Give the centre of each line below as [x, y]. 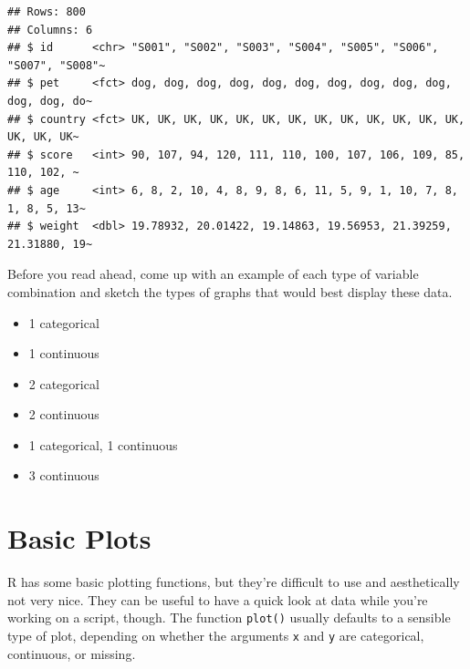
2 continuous [64, 414]
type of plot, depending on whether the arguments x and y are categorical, [216, 636]
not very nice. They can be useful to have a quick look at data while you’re [218, 599]
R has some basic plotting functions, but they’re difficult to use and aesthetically [234, 582]
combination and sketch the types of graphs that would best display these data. [230, 291]
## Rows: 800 [47, 12]
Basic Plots [79, 538]
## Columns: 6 [50, 30]
